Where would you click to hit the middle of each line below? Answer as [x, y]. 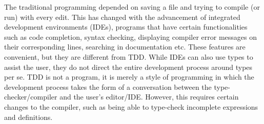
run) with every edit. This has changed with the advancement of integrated [122, 17]
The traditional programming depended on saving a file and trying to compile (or [132, 7]
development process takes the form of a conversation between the [108, 86]
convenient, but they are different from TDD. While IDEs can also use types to [129, 56]
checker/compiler [31, 97]
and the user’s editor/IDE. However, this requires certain [149, 97]
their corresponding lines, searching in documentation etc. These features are [125, 47]
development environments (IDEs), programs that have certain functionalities [126, 27]
